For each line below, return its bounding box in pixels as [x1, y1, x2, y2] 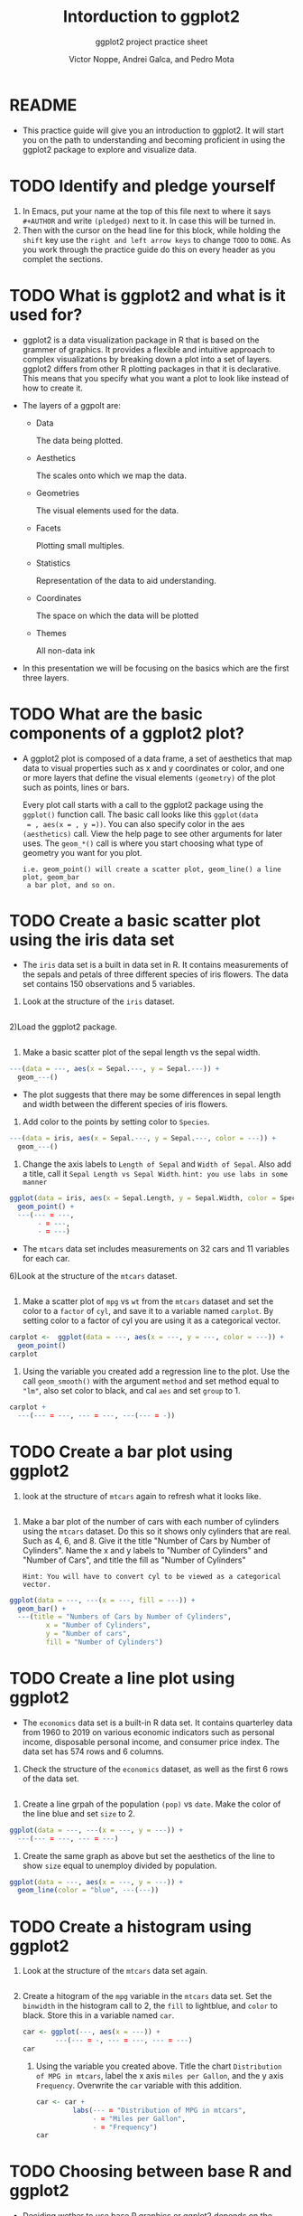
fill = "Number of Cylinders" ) [45, 1638, 164, 1647]
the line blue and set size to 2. [22, 1808, 135, 1818]
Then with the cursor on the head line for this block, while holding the [22, 224, 281, 236]
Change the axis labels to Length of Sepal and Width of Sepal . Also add [22, 1159, 291, 1169]
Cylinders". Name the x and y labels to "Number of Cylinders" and [22, 1545, 268, 1555]
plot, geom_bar [22, 872, 80, 882]
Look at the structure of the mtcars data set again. [22, 1966, 208, 1977]
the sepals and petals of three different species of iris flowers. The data [22, 969, 289, 980]
